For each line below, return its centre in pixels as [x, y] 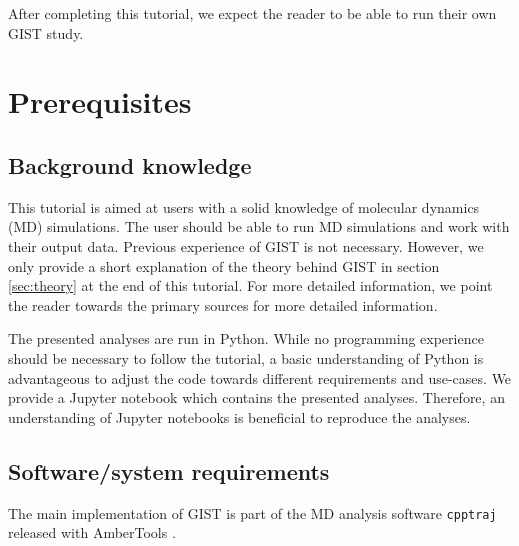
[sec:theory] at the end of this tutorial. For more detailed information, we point [250, 285]
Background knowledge [130, 164]
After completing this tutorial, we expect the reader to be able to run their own [252, 13]
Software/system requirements [169, 470]
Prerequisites [100, 101]
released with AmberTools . [92, 532]
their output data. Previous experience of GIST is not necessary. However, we [246, 245]
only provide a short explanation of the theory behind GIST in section [224, 265]
